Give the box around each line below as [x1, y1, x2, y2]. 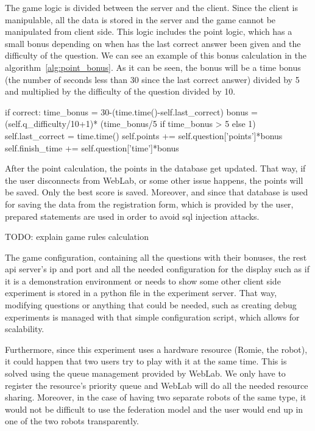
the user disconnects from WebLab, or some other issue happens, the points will [5, 173, 303, 186]
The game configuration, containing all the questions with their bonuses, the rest [5, 250, 307, 263]
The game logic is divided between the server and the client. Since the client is [5, 1, 298, 13]
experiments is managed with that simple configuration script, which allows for [5, 310, 300, 323]
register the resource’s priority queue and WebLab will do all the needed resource [5, 378, 308, 391]
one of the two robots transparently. [5, 415, 140, 427]
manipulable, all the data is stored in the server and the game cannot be [5, 13, 276, 26]
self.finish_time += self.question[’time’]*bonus [5, 141, 179, 154]
